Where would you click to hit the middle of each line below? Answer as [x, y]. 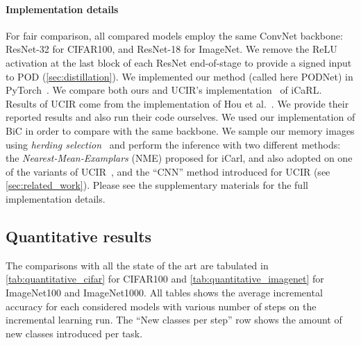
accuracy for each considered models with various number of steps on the [161, 306]
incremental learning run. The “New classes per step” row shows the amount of [174, 320]
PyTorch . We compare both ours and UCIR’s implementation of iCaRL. [164, 90]
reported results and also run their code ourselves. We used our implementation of [180, 117]
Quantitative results [79, 236]
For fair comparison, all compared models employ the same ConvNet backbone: [174, 35]
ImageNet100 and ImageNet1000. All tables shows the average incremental [164, 292]
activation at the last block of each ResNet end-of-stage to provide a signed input [179, 62]
